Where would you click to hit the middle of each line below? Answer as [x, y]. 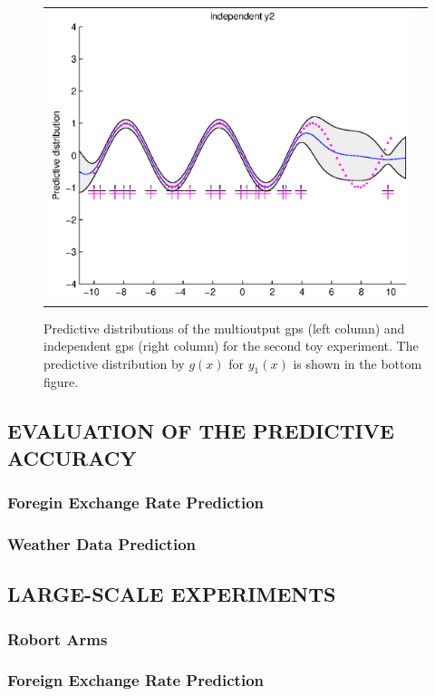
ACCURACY [72, 457]
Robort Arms [58, 638]
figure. [61, 382]
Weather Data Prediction [102, 544]
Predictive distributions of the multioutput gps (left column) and [224, 328]
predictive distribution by [114, 363]
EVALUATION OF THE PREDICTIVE [201, 431]
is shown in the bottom [358, 363]
